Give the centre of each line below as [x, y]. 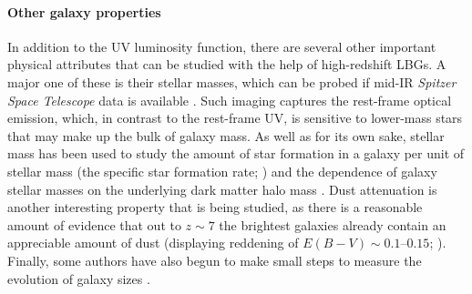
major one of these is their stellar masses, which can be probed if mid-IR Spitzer [232, 81]
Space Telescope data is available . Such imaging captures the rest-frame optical [230, 100]
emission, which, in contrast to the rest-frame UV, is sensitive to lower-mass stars [235, 118]
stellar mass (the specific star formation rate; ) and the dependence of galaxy [222, 171]
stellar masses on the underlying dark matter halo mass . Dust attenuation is [222, 189]
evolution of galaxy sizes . [79, 278]
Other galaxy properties [84, 11]
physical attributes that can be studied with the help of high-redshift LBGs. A [227, 64]
